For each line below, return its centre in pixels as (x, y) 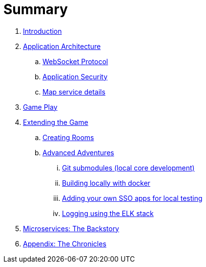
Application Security (75, 76)
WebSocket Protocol (75, 61)
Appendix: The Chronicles (65, 243)
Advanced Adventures (78, 152)
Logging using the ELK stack (108, 213)
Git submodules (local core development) (128, 168)
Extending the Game (56, 122)
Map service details (74, 92)
